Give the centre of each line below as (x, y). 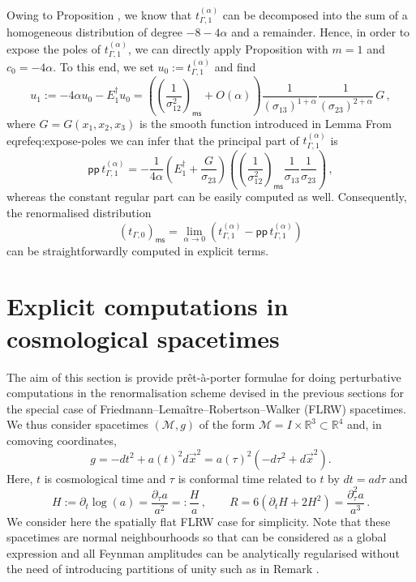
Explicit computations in (148, 306)
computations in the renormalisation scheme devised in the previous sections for (205, 393)
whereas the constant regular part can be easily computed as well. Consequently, (207, 197)
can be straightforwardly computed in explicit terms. (138, 250)
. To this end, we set (103, 66)
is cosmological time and (105, 478)
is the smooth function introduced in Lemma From (265, 123)
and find (235, 66)
